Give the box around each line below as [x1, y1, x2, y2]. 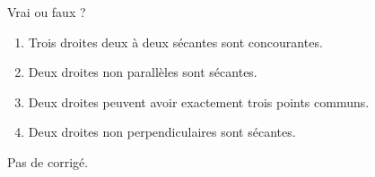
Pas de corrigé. [7, 152, 89, 171]
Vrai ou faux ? [7, 3, 86, 21]
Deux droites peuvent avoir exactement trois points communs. [28, 92, 370, 111]
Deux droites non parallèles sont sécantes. [28, 63, 257, 81]
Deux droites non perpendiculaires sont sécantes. [28, 122, 296, 141]
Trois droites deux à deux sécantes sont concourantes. [28, 32, 323, 51]
